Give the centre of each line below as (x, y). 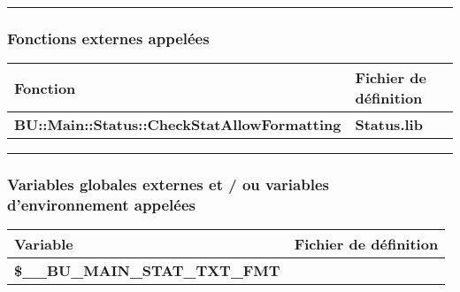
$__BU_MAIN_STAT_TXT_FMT (147, 271)
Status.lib (389, 125)
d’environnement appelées (101, 205)
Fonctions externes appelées (108, 38)
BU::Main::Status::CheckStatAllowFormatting (178, 125)
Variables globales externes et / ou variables (168, 184)
